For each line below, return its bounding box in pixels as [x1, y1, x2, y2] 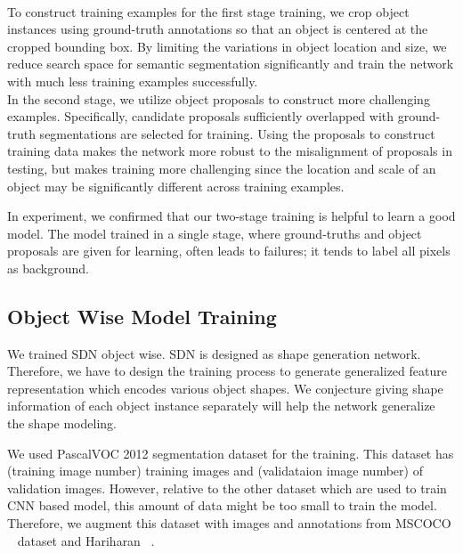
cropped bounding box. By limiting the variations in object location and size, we [7, 37, 447, 55]
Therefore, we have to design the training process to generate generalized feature [7, 362, 447, 380]
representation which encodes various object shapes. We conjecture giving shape [7, 378, 443, 397]
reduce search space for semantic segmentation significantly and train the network [7, 54, 454, 73]
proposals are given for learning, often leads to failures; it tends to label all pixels [7, 241, 451, 260]
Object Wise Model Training [7, 302, 277, 329]
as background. [7, 258, 89, 277]
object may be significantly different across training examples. [7, 176, 345, 195]
